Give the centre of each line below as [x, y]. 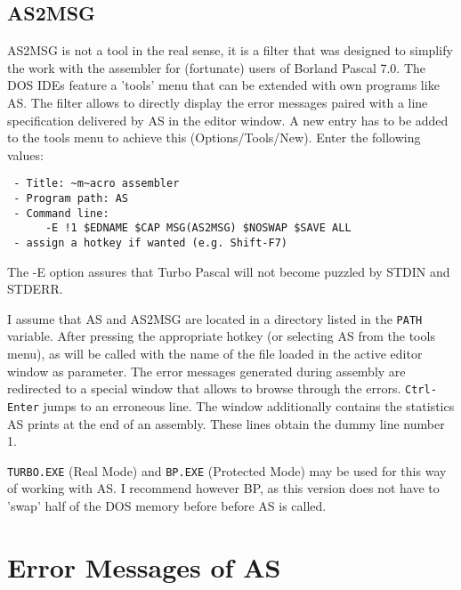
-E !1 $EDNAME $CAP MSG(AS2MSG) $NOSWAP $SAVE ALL [198, 228]
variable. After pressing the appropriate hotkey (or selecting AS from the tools [221, 336]
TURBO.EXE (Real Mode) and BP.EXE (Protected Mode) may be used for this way [227, 470]
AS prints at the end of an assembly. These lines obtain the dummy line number [226, 423]
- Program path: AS [71, 199]
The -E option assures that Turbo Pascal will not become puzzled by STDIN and [229, 271]
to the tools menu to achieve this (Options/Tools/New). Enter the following [214, 137]
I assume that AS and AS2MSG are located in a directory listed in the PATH [215, 318]
